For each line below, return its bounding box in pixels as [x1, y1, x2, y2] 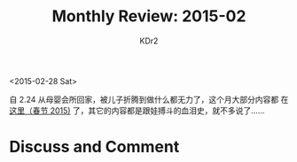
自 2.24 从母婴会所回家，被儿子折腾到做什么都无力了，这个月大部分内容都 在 [9, 94, 289, 104]
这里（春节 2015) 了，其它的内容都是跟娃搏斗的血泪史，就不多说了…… [9, 104, 265, 116]
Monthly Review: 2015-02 [51, 6, 246, 27]
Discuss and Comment [9, 137, 180, 157]
